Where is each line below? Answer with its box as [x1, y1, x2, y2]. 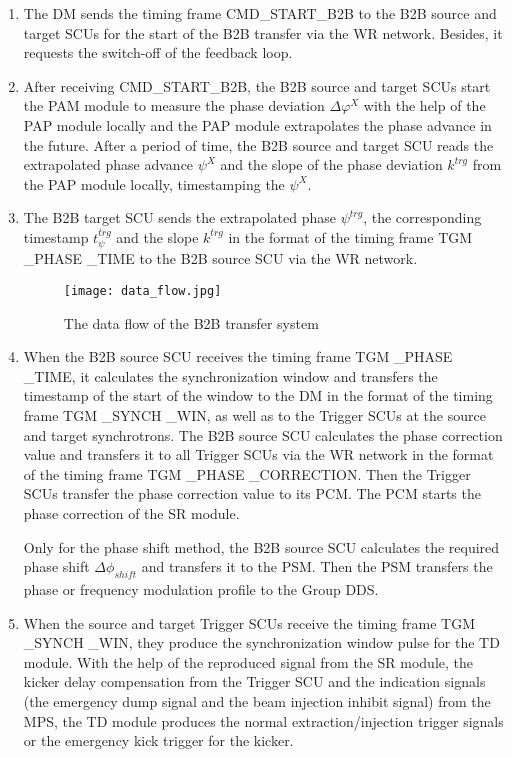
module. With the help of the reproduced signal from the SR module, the [23, 651, 473, 672]
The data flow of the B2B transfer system [63, 312, 319, 333]
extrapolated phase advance [23, 154, 194, 175]
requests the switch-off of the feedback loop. [23, 42, 293, 63]
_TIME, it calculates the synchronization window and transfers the [23, 365, 438, 386]
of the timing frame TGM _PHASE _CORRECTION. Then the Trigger [23, 463, 471, 484]
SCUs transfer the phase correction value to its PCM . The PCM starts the [23, 483, 481, 504]
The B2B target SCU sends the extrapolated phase [23, 207, 336, 228]
